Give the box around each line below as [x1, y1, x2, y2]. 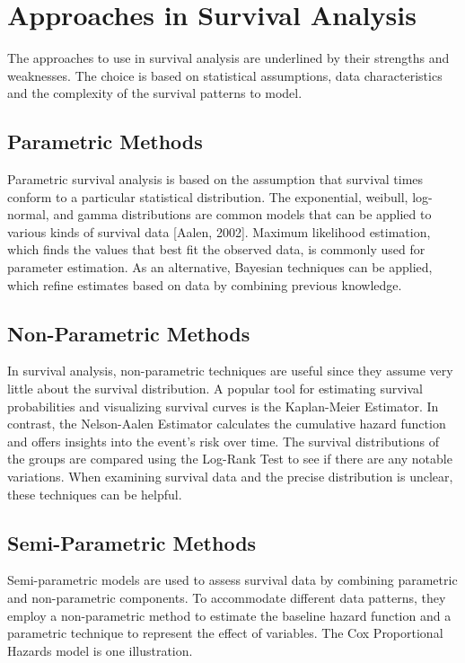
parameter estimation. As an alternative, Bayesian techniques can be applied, [7, 258, 433, 277]
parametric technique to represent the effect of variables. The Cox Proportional [7, 623, 443, 642]
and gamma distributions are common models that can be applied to [53, 205, 432, 224]
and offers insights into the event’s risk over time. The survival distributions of [7, 431, 440, 450]
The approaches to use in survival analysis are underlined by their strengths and [7, 49, 450, 67]
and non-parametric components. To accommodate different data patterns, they [7, 588, 446, 607]
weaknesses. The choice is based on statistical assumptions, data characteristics [7, 66, 443, 84]
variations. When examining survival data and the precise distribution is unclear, [7, 467, 453, 486]
